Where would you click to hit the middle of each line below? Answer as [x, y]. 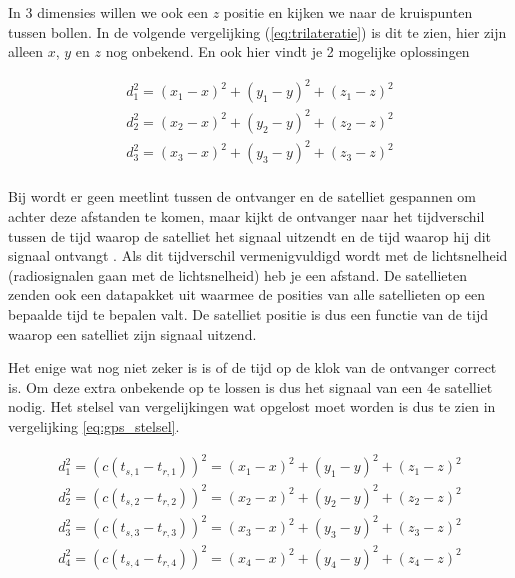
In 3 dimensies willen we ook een [108, 12]
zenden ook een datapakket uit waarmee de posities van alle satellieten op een [246, 294]
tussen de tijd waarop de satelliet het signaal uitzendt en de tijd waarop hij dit [250, 235]
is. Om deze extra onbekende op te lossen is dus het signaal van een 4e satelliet [250, 386]
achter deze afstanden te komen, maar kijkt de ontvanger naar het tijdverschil [246, 216]
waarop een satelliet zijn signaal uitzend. [132, 333]
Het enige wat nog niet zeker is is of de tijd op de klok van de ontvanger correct [252, 367]
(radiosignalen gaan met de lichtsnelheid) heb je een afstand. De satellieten [238, 274]
